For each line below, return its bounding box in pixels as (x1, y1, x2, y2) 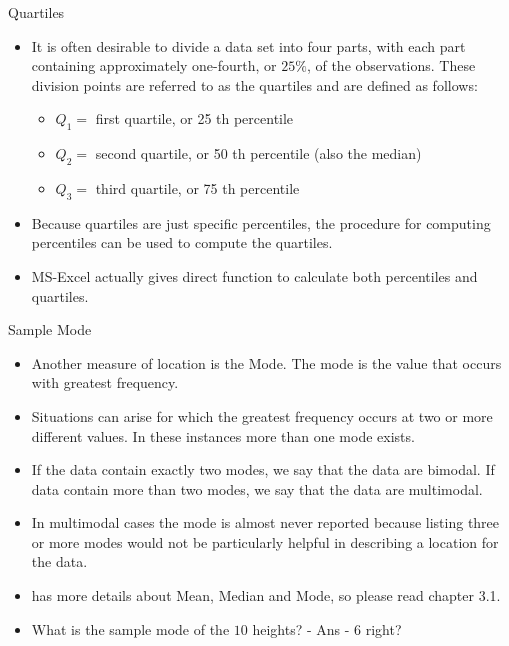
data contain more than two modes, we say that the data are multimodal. (31, 478, 483, 499)
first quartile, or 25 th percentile (95, 108, 294, 129)
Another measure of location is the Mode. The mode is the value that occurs (31, 352, 502, 373)
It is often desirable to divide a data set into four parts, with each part (31, 35, 466, 56)
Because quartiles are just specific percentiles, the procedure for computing (31, 212, 491, 233)
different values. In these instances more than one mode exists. (31, 425, 415, 446)
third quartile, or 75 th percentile (95, 177, 300, 198)
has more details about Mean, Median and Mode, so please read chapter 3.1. (31, 585, 501, 606)
